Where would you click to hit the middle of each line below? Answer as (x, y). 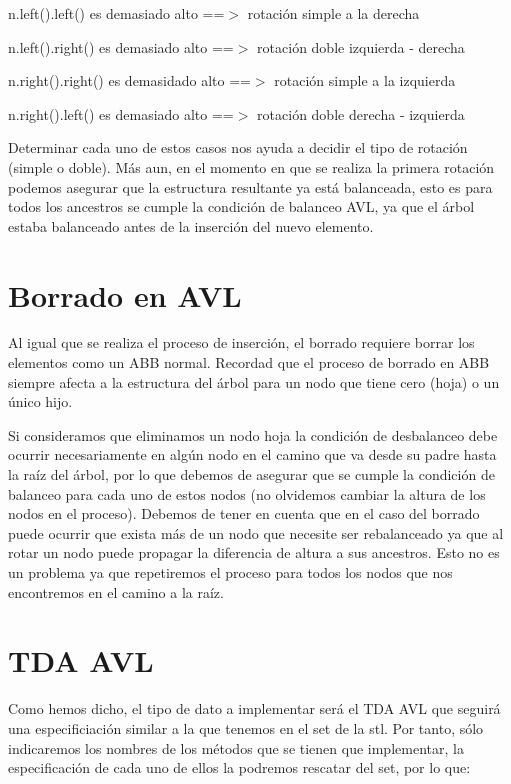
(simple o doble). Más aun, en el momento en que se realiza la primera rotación (251, 166)
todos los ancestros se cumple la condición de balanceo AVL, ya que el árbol (241, 206)
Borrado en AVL (125, 294)
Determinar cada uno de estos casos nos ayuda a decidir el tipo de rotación (238, 147)
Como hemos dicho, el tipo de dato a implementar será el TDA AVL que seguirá (254, 708)
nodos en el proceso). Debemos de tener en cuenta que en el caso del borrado (244, 513)
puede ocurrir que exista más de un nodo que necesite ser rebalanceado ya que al (256, 532)
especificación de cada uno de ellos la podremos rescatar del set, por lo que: (239, 767)
